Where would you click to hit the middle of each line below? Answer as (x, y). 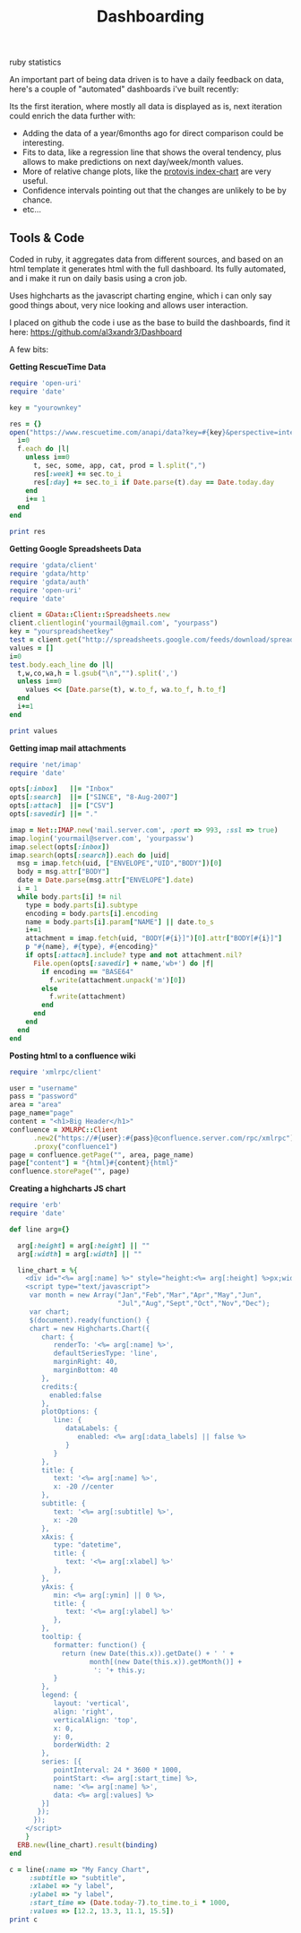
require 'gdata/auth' (50, 582)
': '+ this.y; (120, 1670)
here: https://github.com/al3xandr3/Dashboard (95, 332)
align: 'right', (84, 1712)
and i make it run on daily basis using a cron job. (99, 278)
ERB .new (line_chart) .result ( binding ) (88, 1845)
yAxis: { (58, 1587)
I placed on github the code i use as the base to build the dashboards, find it (150, 323)
